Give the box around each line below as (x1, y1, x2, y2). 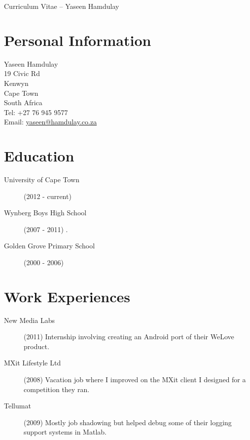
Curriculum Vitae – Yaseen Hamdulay (4, 1, 119, 11)
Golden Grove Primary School (4, 240, 95, 251)
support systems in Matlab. (24, 427, 107, 437)
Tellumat (4, 400, 31, 411)
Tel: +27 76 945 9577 (4, 107, 68, 117)
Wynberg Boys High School (4, 207, 87, 218)
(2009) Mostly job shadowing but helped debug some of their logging (24, 417, 232, 427)
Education (4, 146, 74, 166)
